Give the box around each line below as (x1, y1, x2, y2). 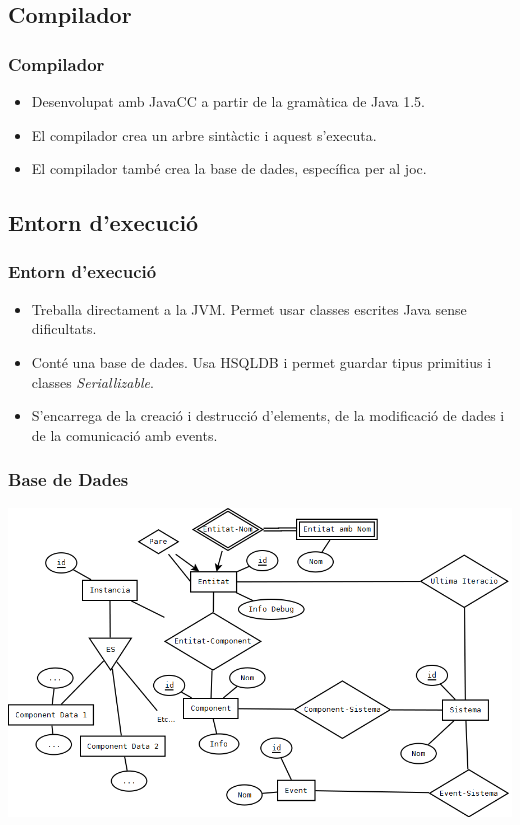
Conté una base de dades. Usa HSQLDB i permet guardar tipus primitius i (31, 351, 492, 372)
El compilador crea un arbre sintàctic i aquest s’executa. (31, 124, 377, 145)
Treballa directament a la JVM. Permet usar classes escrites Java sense (31, 298, 467, 319)
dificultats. (31, 318, 97, 339)
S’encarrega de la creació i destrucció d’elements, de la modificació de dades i (31, 405, 505, 426)
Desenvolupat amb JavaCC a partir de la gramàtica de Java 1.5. (31, 91, 425, 111)
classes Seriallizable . (31, 371, 154, 392)
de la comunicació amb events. (31, 424, 218, 445)
